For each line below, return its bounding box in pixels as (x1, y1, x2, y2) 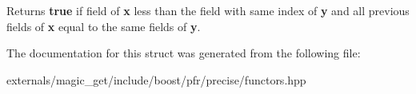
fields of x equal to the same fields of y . (6, 18, 201, 34)
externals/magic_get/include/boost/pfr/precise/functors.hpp (6, 71, 306, 88)
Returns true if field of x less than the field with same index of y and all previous (6, 2, 410, 18)
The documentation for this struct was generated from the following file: (6, 45, 361, 61)
